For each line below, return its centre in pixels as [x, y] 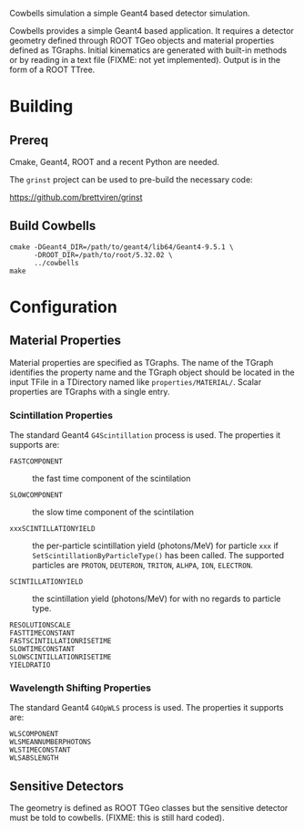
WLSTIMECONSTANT [40, 750]
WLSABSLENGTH [34, 758]
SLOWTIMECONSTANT [42, 649]
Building [41, 106]
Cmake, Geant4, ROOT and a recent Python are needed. [115, 162]
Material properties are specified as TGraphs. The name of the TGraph [142, 362]
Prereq [29, 140]
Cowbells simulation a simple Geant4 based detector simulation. [130, 13]
